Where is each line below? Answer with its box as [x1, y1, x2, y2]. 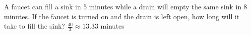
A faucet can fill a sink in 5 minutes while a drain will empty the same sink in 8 [4, 1, 247, 11]
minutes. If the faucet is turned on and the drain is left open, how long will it [4, 11, 240, 21]
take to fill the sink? [4, 21, 65, 31]
